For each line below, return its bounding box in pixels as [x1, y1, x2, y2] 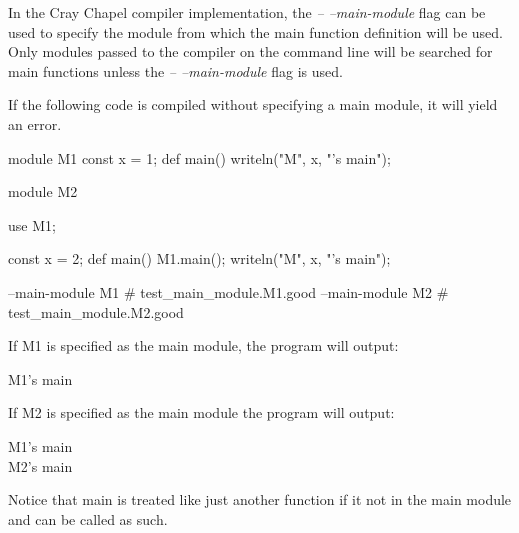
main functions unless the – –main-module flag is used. [8, 60, 343, 81]
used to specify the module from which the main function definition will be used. [8, 21, 503, 42]
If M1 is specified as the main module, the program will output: [8, 335, 399, 356]
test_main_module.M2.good [8, 301, 184, 322]
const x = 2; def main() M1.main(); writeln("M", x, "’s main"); [8, 248, 391, 269]
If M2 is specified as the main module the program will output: [8, 402, 395, 423]
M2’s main [8, 455, 73, 476]
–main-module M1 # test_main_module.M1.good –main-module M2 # [8, 281, 449, 302]
